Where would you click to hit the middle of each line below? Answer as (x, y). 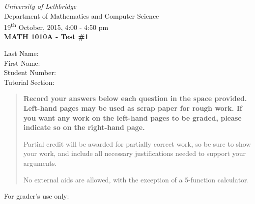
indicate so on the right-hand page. (84, 127)
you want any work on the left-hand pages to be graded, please (132, 117)
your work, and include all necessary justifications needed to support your (134, 153)
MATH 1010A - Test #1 (46, 37)
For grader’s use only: (37, 196)
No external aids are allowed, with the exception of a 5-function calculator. (136, 179)
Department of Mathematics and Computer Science (82, 15)
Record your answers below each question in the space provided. (135, 98)
